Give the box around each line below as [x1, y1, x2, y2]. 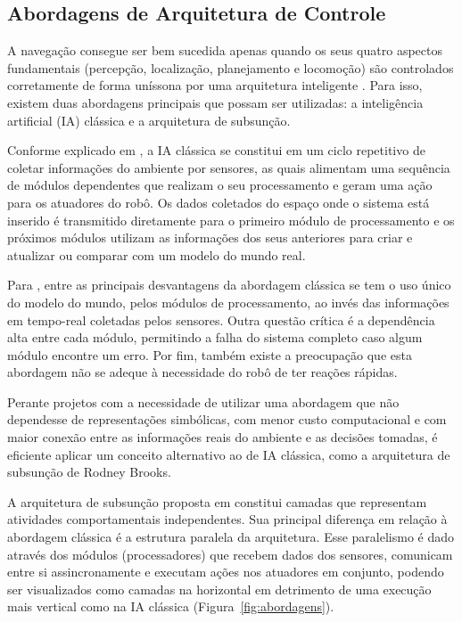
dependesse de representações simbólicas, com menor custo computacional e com [7, 410, 447, 429]
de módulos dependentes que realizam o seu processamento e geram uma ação [7, 176, 433, 194]
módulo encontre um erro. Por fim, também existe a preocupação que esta [7, 345, 412, 364]
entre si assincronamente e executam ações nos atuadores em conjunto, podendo [7, 562, 444, 581]
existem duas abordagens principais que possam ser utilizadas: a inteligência [7, 93, 424, 111]
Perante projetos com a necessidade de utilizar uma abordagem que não [7, 392, 400, 411]
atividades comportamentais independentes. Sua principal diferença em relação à [7, 510, 448, 528]
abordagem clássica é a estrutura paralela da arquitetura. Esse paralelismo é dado [7, 528, 455, 546]
